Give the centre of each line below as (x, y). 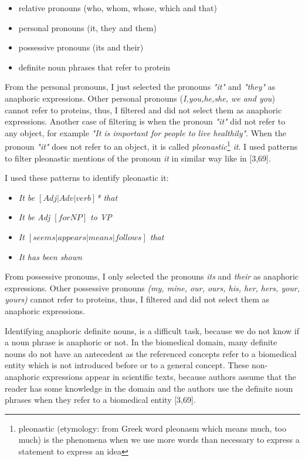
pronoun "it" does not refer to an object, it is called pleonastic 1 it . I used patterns (151, 145)
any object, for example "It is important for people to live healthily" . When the (145, 132)
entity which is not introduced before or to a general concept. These (127, 365)
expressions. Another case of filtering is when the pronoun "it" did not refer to (145, 121)
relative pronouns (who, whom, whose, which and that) (118, 8)
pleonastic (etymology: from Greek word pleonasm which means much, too (152, 428)
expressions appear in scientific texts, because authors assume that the (169, 376)
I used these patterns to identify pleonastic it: (87, 178)
